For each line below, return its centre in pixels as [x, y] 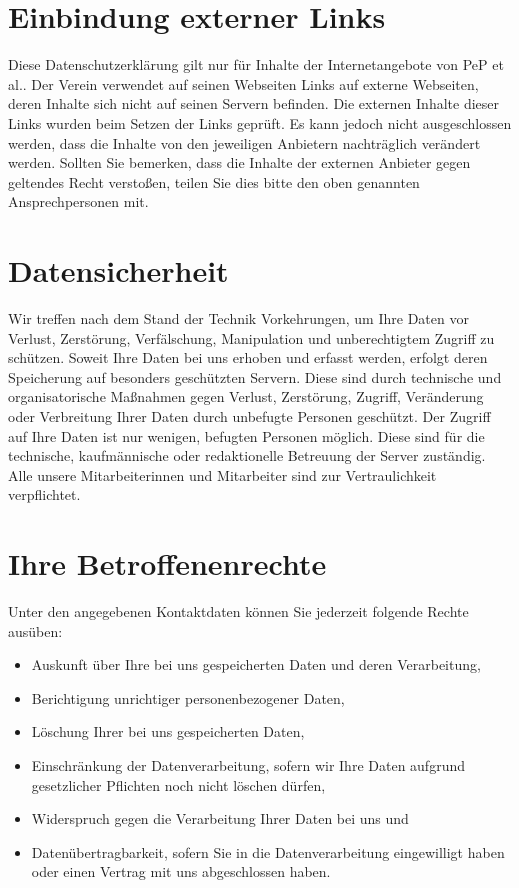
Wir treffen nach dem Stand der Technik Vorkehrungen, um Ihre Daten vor [238, 318]
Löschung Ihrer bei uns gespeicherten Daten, [168, 731]
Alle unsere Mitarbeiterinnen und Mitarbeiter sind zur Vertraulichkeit [222, 474]
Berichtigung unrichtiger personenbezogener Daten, [188, 697]
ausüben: [35, 630]
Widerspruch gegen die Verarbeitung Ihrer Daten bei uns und [220, 818]
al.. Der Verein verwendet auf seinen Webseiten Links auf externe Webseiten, [243, 83]
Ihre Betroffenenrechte [167, 563]
